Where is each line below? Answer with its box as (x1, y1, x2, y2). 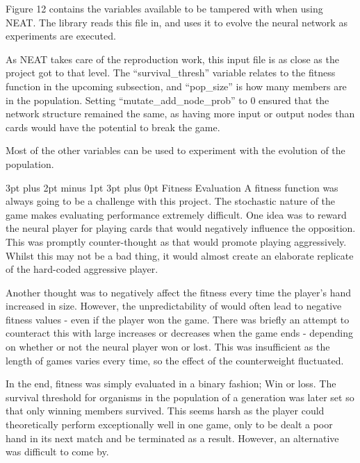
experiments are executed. (6, 28, 116, 43)
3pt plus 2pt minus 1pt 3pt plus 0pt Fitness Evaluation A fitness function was (6, 180, 338, 194)
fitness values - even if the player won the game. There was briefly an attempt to (6, 312, 350, 326)
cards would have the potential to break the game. (6, 119, 220, 134)
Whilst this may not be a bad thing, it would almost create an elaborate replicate (6, 248, 354, 262)
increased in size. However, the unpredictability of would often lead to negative (6, 298, 342, 313)
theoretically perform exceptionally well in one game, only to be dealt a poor (6, 417, 333, 432)
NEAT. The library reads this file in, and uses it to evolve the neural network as (6, 15, 347, 29)
